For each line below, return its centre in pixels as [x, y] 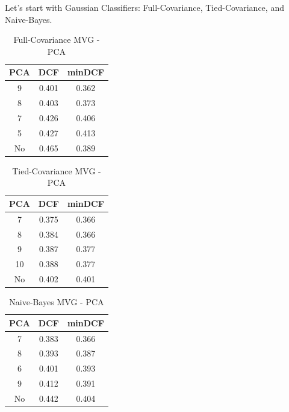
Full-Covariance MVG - [57, 40]
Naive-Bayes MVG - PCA [57, 302]
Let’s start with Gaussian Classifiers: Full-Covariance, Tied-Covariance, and [144, 7]
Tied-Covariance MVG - [57, 170]
